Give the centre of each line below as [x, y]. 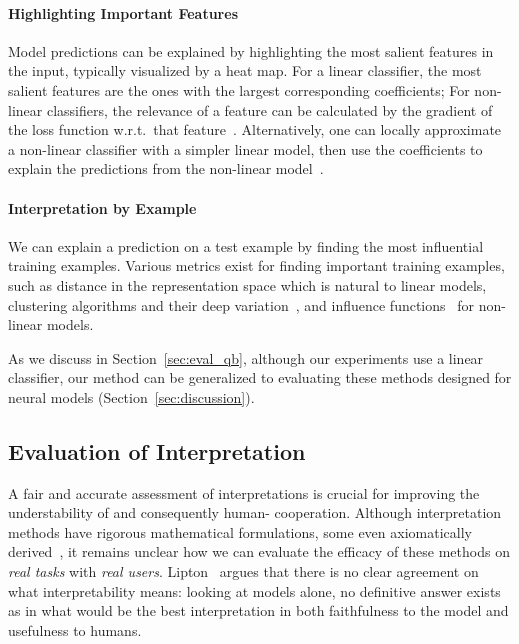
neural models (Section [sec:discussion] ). [131, 396]
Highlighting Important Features [123, 12]
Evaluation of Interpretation [157, 450]
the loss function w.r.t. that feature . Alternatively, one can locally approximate [255, 129]
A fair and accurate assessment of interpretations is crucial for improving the [244, 492]
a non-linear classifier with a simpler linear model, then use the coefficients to [245, 148]
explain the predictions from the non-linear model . [166, 168]
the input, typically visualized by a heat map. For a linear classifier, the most [245, 70]
